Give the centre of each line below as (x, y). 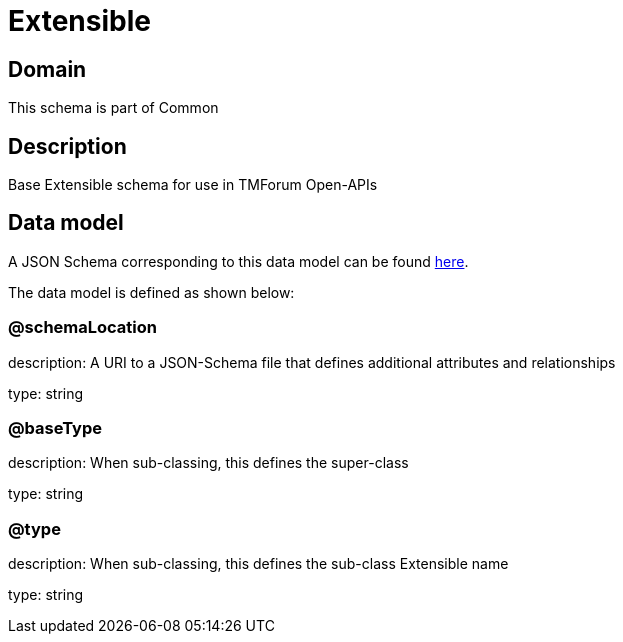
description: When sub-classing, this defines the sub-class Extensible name (258, 564)
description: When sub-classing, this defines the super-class (208, 463)
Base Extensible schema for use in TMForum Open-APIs (193, 185)
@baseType (55, 427)
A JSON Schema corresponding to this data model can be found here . (238, 261)
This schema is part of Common (113, 108)
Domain (47, 69)
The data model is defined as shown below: (151, 292)
